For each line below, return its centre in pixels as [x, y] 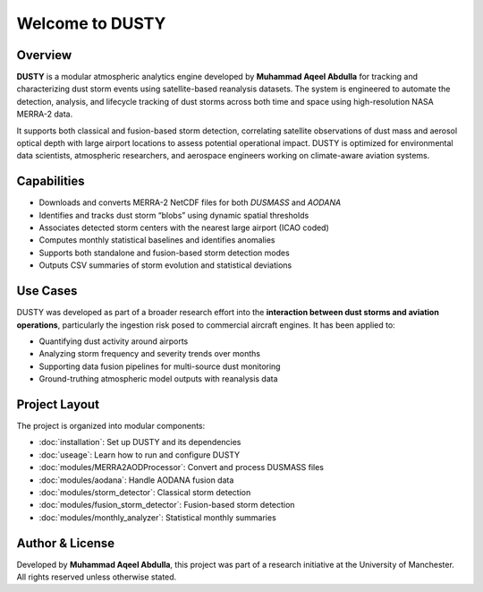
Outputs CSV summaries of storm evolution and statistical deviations [165, 265]
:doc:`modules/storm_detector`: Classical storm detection [145, 492]
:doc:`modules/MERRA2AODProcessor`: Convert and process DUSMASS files [181, 468]
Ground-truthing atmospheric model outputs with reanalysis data [158, 379]
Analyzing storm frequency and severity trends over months [150, 354]
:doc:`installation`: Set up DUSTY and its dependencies [140, 442]
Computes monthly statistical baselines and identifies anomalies [157, 240]
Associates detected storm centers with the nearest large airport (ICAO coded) [184, 227]
